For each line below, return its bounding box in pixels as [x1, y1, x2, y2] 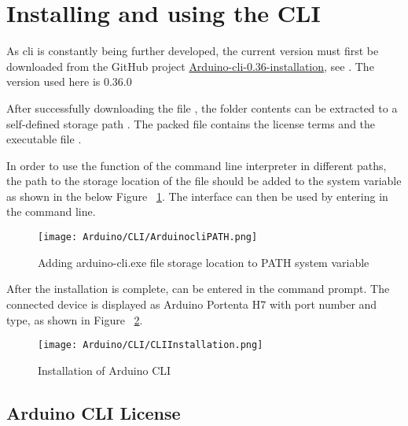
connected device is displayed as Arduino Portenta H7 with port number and [6, 295, 377, 312]
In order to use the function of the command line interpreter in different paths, [6, 157, 387, 173]
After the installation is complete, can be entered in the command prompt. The [6, 280, 390, 297]
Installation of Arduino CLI [38, 361, 171, 378]
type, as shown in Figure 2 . [6, 311, 143, 328]
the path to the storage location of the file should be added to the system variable [6, 172, 402, 189]
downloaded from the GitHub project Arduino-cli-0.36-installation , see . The [6, 57, 374, 74]
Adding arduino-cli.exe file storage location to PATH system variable [38, 254, 369, 270]
